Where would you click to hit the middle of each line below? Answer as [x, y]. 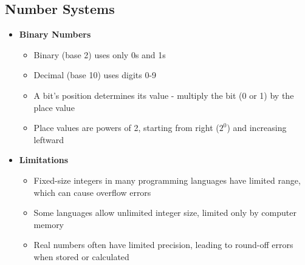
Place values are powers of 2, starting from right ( [126, 128]
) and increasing [257, 128]
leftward [49, 139]
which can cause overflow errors [92, 192]
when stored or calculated [81, 256]
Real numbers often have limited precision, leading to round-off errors [163, 245]
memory [49, 224]
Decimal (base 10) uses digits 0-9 [95, 75]
